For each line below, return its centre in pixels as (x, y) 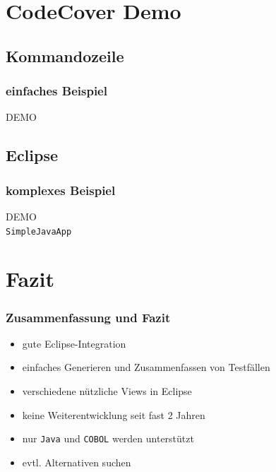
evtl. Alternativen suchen (77, 462)
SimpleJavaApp (39, 231)
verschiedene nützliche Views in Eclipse (107, 391)
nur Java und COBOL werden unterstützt (108, 438)
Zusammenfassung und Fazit (88, 317)
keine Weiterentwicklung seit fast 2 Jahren (114, 414)
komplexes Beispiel (61, 190)
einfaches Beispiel (56, 91)
